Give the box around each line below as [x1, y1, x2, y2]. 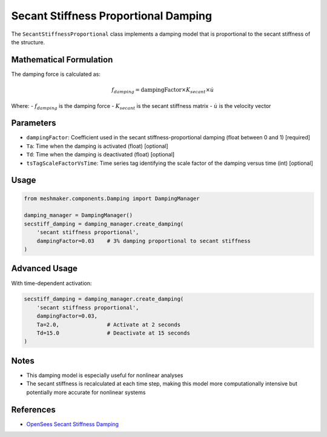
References [11, 404, 56, 415]
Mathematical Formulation [11, 55, 113, 65]
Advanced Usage [11, 264, 78, 274]
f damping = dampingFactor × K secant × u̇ [111, 87, 214, 95]
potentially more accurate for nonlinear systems [26, 389, 146, 396]
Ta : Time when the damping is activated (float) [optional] [26, 142, 169, 150]
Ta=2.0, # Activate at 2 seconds [36, 321, 181, 328]
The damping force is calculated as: [11, 70, 101, 78]
